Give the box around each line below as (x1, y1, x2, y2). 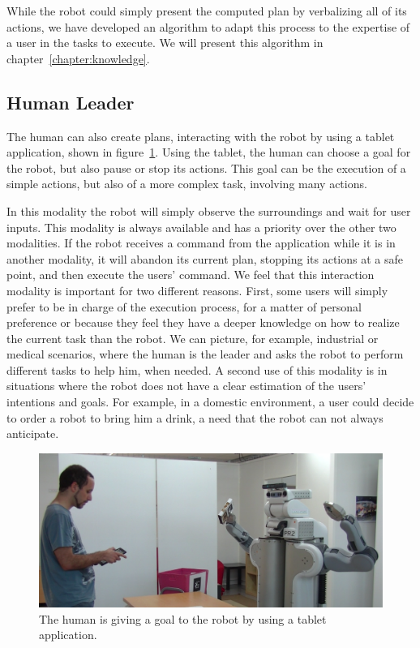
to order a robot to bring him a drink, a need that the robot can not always (6, 409, 384, 426)
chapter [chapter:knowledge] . (6, 49, 150, 67)
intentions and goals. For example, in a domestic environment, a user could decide (6, 393, 414, 410)
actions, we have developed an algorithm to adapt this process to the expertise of (6, 18, 410, 35)
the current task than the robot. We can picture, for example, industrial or (6, 329, 379, 346)
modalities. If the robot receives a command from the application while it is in (6, 234, 396, 251)
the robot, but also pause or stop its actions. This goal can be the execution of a (6, 159, 406, 176)
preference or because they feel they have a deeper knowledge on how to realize (6, 314, 400, 331)
